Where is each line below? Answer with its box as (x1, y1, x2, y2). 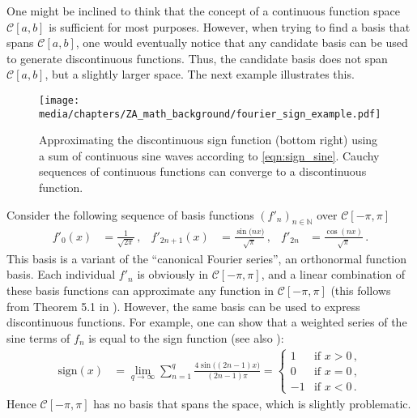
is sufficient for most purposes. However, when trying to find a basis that (49, 18, 411, 35)
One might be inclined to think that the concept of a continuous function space (6, 2, 400, 19)
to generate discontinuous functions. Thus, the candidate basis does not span (6, 49, 388, 66)
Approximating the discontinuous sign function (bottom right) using (39, 131, 378, 148)
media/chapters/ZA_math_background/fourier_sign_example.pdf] (39, 108, 381, 120)
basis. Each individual (6, 266, 116, 283)
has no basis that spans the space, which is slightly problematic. (93, 395, 411, 412)
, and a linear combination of (261, 266, 406, 283)
